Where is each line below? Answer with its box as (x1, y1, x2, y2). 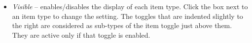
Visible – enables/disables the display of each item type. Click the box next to (12, 1, 248, 11)
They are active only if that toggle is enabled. (12, 29, 150, 40)
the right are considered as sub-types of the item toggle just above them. (12, 20, 232, 30)
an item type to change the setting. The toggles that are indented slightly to (12, 11, 243, 21)
